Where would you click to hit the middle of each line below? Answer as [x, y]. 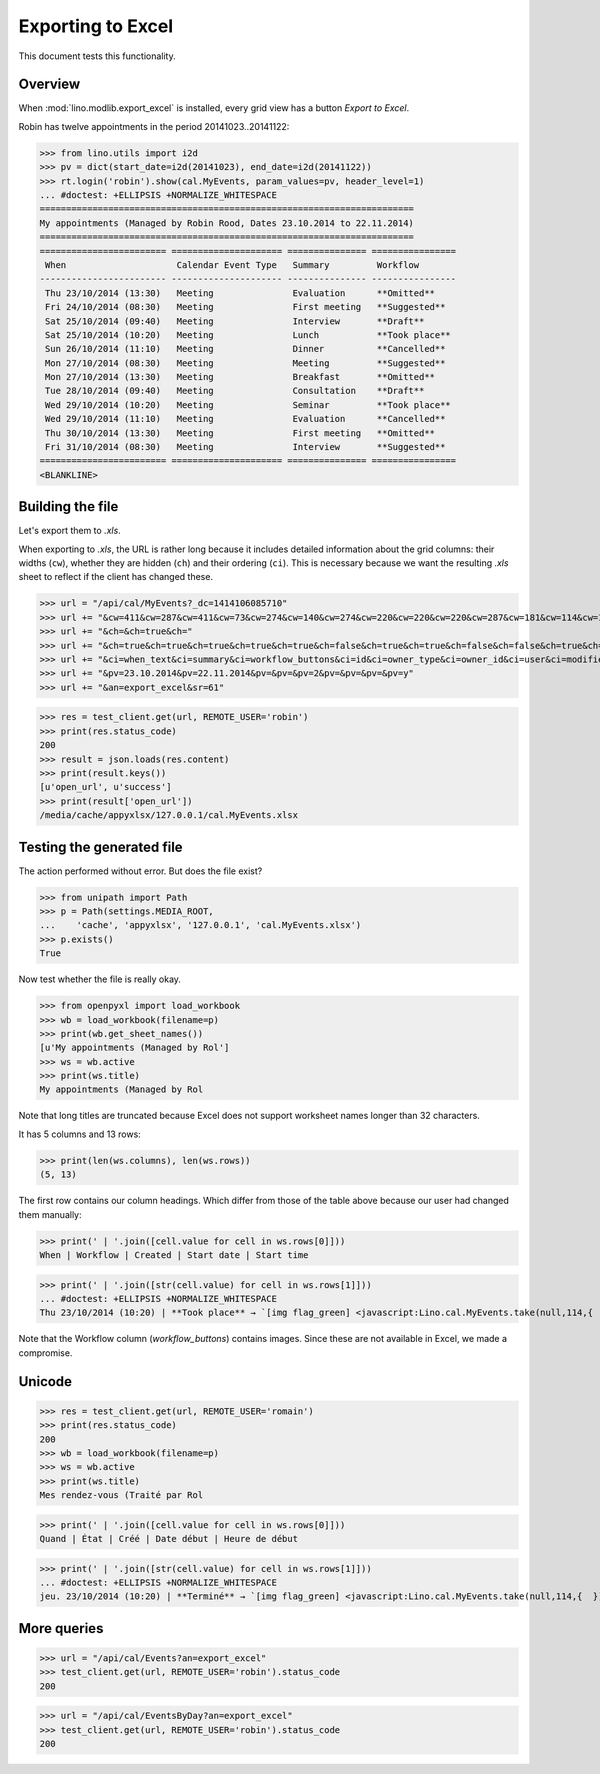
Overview [49, 84]
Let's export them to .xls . [70, 531]
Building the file [68, 506]
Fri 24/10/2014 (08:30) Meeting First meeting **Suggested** [245, 307]
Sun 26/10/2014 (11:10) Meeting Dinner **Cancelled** [245, 349]
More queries [61, 1628]
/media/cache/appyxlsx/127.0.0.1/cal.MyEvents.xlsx [169, 815]
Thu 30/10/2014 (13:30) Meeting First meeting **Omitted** [240, 433]
